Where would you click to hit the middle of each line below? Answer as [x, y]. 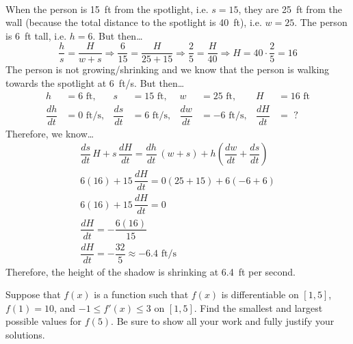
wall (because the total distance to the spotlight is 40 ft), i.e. [134, 22]
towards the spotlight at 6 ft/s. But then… [95, 82]
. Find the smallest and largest [258, 307]
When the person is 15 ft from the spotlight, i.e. [107, 9]
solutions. [25, 335]
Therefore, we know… [50, 133]
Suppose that [33, 294]
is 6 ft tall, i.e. [36, 35]
